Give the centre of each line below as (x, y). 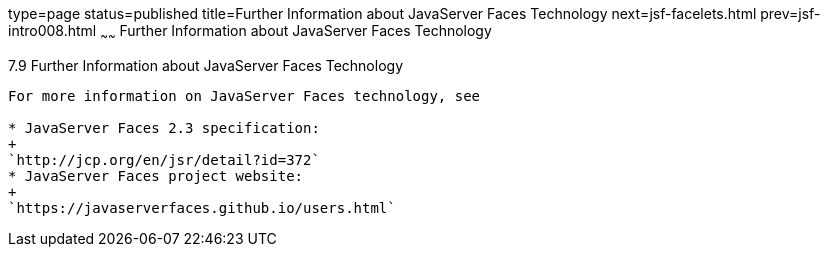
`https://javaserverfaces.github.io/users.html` (202, 207)
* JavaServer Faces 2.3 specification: (164, 127)
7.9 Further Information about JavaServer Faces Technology (205, 65)
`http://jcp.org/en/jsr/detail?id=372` (164, 159)
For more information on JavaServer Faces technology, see (244, 95)
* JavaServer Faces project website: (156, 175)
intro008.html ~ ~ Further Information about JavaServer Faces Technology (250, 32)
